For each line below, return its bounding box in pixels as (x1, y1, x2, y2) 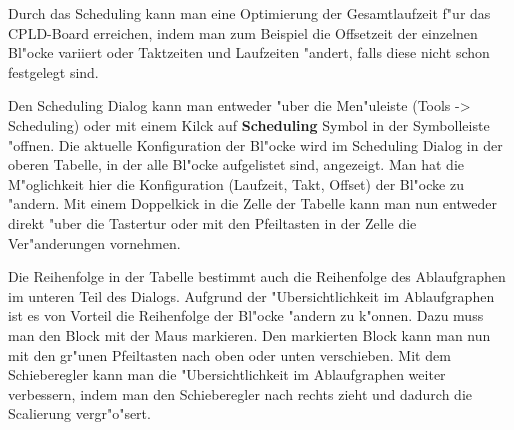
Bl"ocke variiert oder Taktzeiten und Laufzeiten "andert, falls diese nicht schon (8, 42, 490, 63)
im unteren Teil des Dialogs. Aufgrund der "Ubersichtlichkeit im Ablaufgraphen (8, 285, 495, 306)
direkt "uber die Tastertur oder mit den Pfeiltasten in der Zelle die (8, 212, 417, 233)
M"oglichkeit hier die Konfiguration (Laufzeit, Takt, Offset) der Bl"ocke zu (8, 173, 464, 194)
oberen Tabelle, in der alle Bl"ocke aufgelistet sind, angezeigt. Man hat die (8, 154, 464, 175)
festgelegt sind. (8, 61, 99, 82)
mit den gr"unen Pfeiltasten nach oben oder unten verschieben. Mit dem (8, 344, 451, 365)
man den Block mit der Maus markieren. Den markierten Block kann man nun (8, 324, 491, 345)
